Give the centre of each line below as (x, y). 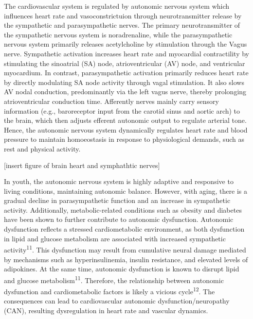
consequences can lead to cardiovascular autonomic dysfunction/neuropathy (117, 301)
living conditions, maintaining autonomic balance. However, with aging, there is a (126, 191)
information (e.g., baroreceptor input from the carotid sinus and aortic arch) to (122, 110)
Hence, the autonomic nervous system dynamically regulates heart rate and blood (126, 129)
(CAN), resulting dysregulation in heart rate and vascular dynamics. (106, 310)
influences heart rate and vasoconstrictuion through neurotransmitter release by (123, 15)
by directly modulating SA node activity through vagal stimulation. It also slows (124, 82)
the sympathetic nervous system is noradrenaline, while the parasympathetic (118, 34)
